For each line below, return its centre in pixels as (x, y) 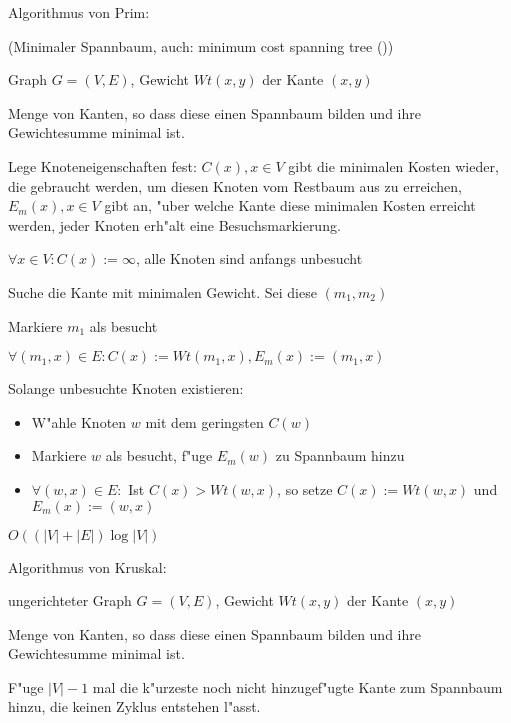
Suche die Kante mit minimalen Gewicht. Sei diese (162, 291)
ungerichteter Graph (70, 600)
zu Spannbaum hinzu (340, 455)
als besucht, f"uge (159, 455)
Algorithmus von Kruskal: (87, 566)
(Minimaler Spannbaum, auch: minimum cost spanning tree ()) (201, 45)
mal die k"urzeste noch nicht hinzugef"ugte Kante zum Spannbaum (297, 686)
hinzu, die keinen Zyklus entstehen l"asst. (134, 706)
